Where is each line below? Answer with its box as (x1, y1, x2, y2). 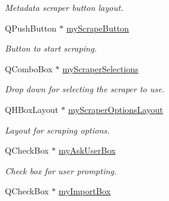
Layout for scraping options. (5, 123, 110, 136)
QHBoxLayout (5, 103, 58, 115)
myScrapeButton (66, 21, 129, 34)
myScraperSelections (62, 62, 139, 75)
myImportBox (58, 185, 111, 197)
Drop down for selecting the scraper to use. (5, 83, 165, 95)
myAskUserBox (58, 144, 116, 157)
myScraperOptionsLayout (68, 103, 164, 115)
